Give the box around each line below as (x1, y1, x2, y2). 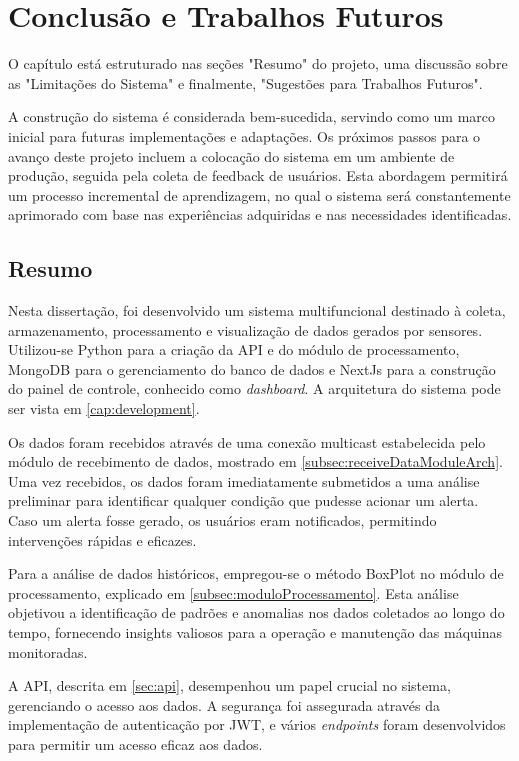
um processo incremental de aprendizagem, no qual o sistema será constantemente (8, 184, 511, 205)
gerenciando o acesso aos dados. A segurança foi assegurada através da (8, 694, 440, 715)
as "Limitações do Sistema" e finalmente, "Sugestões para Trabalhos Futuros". (8, 72, 483, 93)
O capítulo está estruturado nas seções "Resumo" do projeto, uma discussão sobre (8, 53, 508, 74)
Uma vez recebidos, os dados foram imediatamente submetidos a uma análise (8, 470, 480, 491)
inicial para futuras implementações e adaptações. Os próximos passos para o (8, 125, 481, 146)
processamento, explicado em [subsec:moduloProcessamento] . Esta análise (8, 582, 459, 603)
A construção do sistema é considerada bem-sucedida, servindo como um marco (8, 106, 496, 127)
